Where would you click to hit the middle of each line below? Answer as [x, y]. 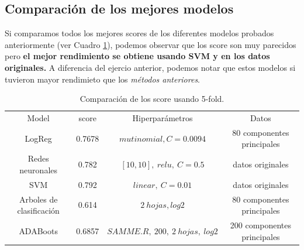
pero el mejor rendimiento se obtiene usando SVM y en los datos [137, 56]
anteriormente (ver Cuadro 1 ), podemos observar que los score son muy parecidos [151, 44]
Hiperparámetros [163, 118]
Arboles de [38, 199]
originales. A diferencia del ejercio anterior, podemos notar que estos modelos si [150, 67]
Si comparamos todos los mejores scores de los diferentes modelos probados [139, 33]
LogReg [38, 138]
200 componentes [261, 225]
